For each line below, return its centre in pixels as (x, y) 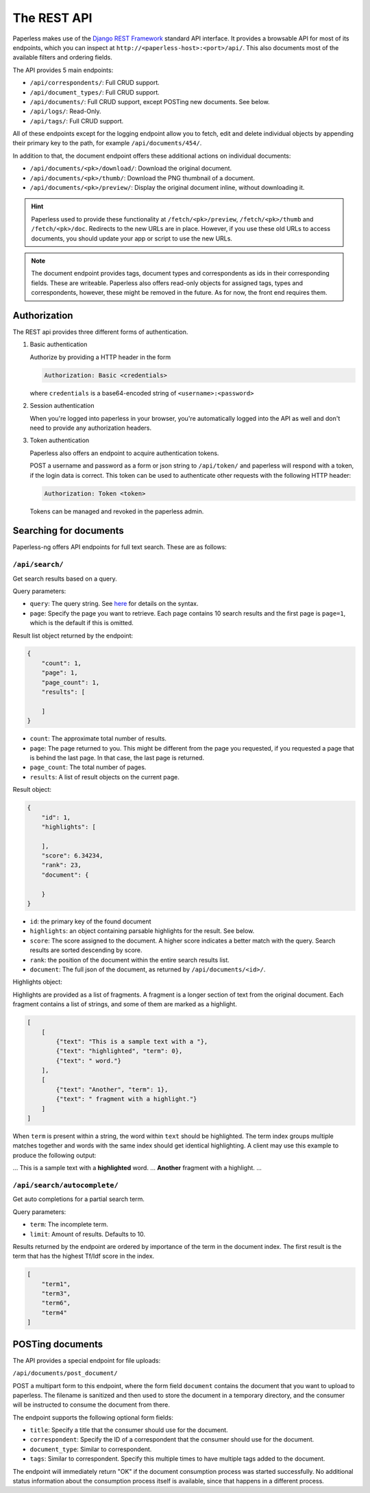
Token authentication (60, 440)
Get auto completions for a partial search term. (79, 1199)
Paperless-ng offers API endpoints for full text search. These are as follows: (120, 547)
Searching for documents (69, 531)
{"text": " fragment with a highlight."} (126, 1099)
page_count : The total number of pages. (88, 767)
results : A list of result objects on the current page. (104, 777)
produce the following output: (54, 1155)
